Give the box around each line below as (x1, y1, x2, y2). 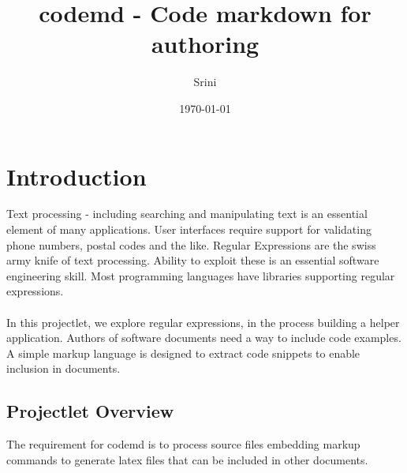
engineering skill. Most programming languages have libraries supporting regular (6, 267, 395, 283)
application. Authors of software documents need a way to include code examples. (6, 329, 401, 346)
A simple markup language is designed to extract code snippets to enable (6, 344, 360, 361)
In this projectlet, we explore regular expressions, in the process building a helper (6, 313, 400, 330)
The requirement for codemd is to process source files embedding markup (6, 436, 360, 452)
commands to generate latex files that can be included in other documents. (6, 451, 368, 467)
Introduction (6, 160, 147, 192)
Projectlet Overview (6, 399, 174, 423)
